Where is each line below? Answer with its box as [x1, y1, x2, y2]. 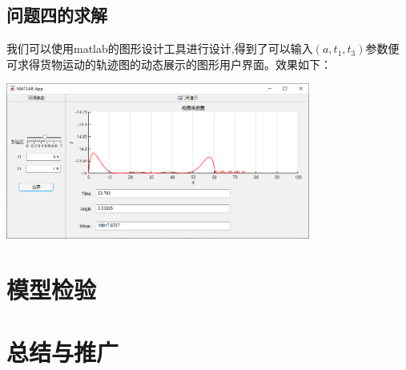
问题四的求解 [6, 2, 107, 27]
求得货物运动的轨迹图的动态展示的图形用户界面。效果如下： [17, 55, 332, 72]
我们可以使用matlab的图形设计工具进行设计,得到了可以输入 [6, 40, 313, 57]
